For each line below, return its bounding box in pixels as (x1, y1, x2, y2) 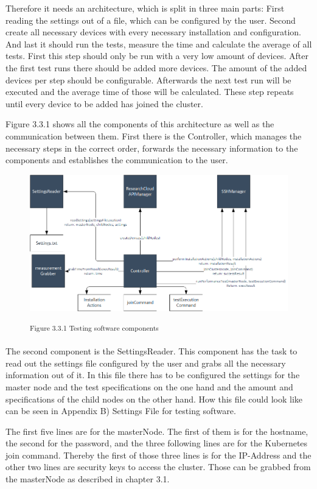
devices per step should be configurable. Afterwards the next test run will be (5, 73, 291, 86)
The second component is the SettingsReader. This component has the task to (5, 345, 298, 357)
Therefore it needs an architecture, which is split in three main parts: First (5, 2, 285, 14)
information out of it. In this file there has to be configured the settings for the (5, 368, 300, 381)
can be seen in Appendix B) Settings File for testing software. (5, 404, 236, 417)
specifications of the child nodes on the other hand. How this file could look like (5, 392, 303, 405)
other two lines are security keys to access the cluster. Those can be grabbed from (5, 460, 311, 473)
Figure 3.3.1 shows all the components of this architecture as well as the (5, 118, 274, 130)
